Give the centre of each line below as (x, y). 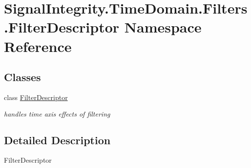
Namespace (163, 27)
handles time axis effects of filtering (57, 113)
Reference (38, 46)
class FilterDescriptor (36, 97)
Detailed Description (57, 140)
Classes (22, 77)
